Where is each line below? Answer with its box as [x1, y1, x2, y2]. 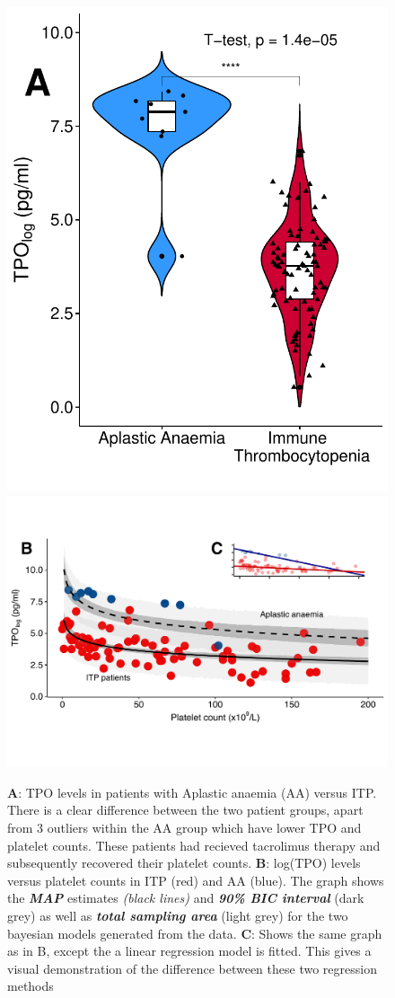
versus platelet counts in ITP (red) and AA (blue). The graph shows [7, 870, 384, 889]
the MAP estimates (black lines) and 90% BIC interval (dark [7, 888, 364, 907]
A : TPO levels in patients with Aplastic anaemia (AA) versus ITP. [7, 782, 377, 801]
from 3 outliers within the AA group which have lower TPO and [7, 817, 362, 836]
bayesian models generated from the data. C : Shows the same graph [7, 923, 382, 942]
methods [7, 976, 54, 995]
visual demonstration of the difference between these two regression [7, 958, 377, 977]
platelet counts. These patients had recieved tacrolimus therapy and [7, 835, 381, 854]
